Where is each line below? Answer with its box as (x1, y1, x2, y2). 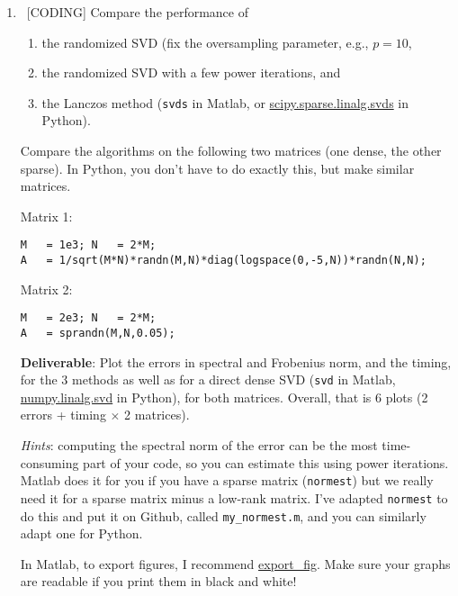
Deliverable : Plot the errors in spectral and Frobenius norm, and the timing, (20, 352, 452, 371)
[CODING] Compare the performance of (26, 3, 248, 21)
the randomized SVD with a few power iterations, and (41, 63, 341, 82)
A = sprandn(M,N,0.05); (20, 326, 175, 339)
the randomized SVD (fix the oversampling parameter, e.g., (41, 32, 369, 51)
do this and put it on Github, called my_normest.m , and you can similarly (20, 506, 427, 525)
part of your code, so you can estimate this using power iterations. (83, 453, 449, 472)
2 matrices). (124, 405, 190, 424)
